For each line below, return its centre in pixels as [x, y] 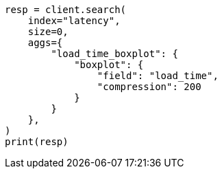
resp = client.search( [66, 10]
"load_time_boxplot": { [114, 54]
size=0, [48, 32]
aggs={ [45, 43]
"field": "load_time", [158, 76]
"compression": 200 [149, 87]
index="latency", [74, 21]
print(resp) [37, 142]
